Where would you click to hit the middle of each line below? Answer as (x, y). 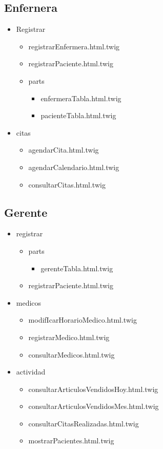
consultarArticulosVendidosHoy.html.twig (93, 389)
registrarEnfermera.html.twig (74, 46)
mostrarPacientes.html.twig (71, 441)
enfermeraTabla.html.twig (81, 98)
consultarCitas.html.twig (67, 184)
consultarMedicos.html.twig (72, 354)
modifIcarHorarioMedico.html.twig (83, 320)
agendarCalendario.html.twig (74, 167)
